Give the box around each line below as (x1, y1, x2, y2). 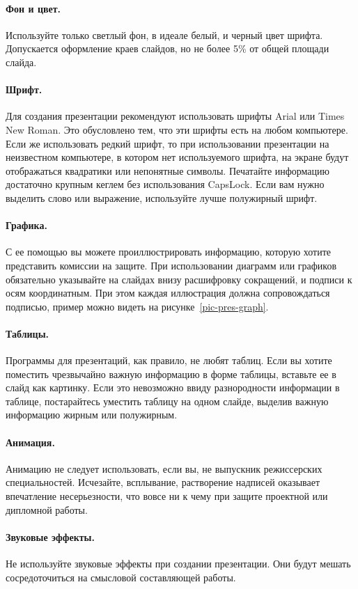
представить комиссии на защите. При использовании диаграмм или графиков (6, 258, 337, 272)
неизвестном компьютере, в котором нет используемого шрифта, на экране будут (6, 150, 349, 164)
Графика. (6, 218, 47, 233)
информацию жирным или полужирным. (6, 407, 178, 422)
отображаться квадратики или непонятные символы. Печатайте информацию (6, 163, 330, 178)
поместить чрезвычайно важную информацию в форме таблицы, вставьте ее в (6, 366, 336, 381)
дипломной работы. (6, 502, 88, 517)
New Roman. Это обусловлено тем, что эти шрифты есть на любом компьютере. (6, 122, 348, 136)
